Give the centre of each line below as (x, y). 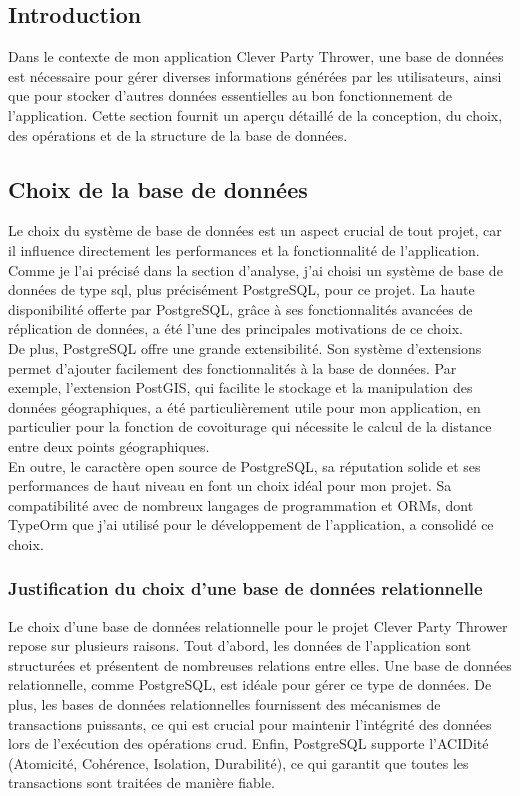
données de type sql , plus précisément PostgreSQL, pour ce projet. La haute (241, 289)
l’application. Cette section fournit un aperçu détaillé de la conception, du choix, (255, 114)
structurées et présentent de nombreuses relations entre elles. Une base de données (260, 664)
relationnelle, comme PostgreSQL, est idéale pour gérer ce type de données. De (250, 684)
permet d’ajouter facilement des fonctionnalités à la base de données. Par (232, 367)
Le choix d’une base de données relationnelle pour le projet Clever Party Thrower (258, 625)
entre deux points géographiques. (109, 445)
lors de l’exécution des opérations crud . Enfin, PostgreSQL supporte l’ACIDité (248, 743)
